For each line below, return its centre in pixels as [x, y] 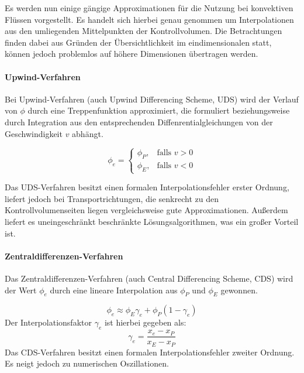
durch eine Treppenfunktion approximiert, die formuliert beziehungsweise [159, 110]
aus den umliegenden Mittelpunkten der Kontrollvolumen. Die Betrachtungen [144, 31]
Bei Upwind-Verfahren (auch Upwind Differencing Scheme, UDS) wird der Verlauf [152, 99]
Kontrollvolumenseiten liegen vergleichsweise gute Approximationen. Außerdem [146, 210]
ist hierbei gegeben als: [145, 322]
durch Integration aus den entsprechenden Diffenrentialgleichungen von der [139, 122]
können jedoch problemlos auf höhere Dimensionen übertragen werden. [132, 54]
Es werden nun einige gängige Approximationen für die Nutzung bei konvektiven [149, 8]
